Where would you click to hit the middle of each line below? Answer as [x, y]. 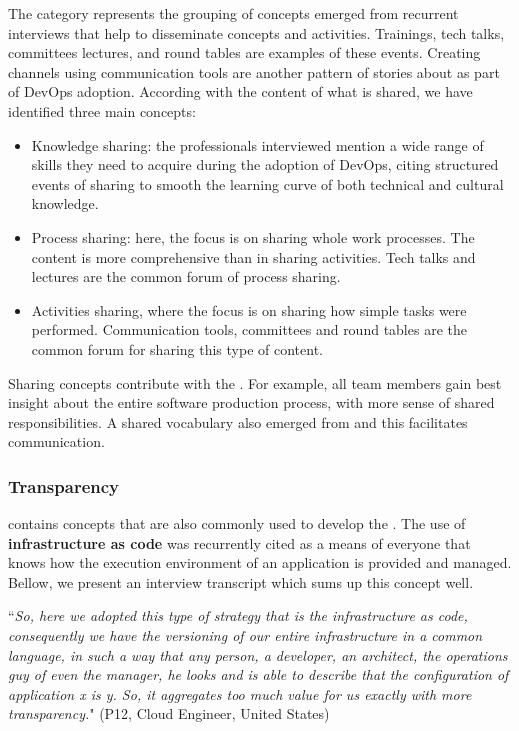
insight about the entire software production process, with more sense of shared [251, 402]
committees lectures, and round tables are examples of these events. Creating [244, 52]
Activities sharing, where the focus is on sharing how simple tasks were [249, 309]
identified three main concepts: [102, 110]
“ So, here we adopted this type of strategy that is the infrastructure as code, [238, 615]
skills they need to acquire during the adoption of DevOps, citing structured [265, 164]
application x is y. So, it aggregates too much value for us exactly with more [240, 693]
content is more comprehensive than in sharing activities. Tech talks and [253, 256]
